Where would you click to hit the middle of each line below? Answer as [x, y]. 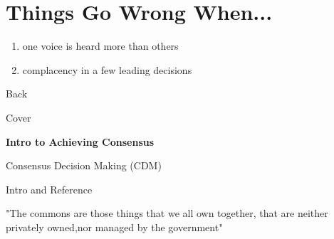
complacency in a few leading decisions [107, 69]
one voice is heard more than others [100, 46]
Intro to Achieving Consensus [80, 141]
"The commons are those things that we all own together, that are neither [167, 213]
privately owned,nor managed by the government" [114, 227]
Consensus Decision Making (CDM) [84, 165]
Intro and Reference [49, 189]
